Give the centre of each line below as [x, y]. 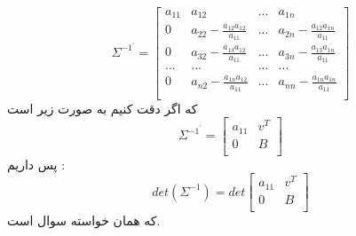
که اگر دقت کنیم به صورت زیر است [103, 108]
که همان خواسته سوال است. [84, 220]
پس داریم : [36, 164]
